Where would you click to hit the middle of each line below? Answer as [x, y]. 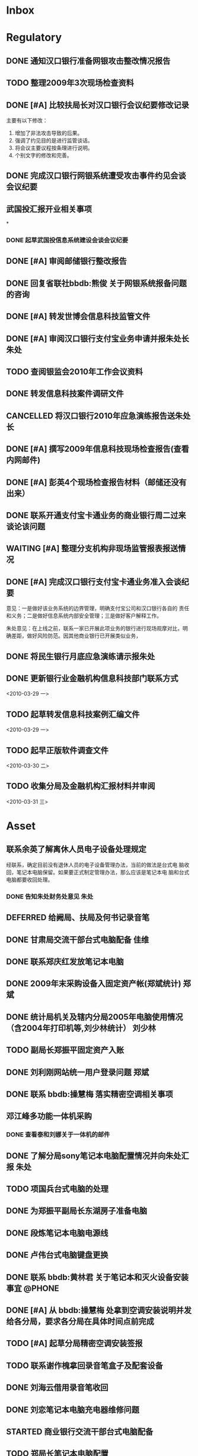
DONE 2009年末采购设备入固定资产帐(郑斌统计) [94, 984]
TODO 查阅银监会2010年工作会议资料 [75, 372]
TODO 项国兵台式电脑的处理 [57, 1189]
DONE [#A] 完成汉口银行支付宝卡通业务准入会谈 [94, 582]
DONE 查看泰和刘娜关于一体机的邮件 [58, 1135]
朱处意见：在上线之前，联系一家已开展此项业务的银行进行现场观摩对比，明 [97, 628]
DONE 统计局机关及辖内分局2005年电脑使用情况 [95, 1017]
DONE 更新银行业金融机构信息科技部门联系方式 [92, 678]
